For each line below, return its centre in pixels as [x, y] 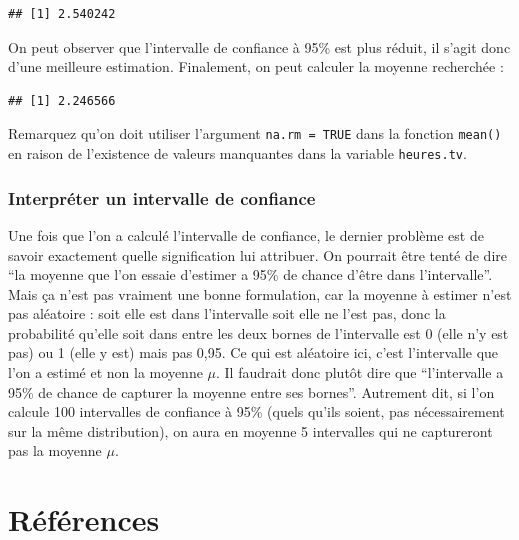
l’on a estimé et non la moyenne [105, 372]
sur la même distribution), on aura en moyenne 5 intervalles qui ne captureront [250, 430]
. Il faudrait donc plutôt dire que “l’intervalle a [360, 372]
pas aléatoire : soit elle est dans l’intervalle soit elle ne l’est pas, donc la [227, 313]
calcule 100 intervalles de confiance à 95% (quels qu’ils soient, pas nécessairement [256, 411]
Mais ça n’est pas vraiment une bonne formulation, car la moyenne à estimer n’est [260, 293]
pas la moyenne [55, 450]
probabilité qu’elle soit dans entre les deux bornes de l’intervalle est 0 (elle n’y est [258, 332]
